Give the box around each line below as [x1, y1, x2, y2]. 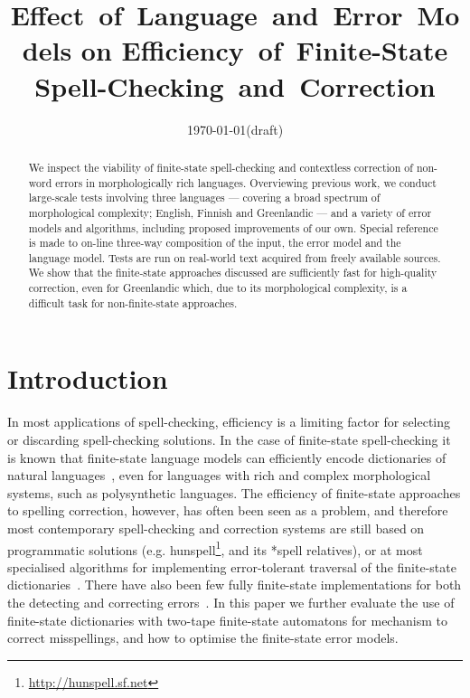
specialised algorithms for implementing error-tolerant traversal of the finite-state [7, 557, 456, 576]
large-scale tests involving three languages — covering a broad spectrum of [28, 190, 381, 205]
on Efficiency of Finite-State [80, 32, 448, 69]
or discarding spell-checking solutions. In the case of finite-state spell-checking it [7, 429, 451, 448]
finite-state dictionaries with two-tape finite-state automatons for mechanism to [7, 610, 447, 629]
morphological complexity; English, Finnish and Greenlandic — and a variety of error [28, 204, 432, 220]
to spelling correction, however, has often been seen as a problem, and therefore [7, 501, 448, 520]
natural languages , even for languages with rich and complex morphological [7, 466, 431, 485]
